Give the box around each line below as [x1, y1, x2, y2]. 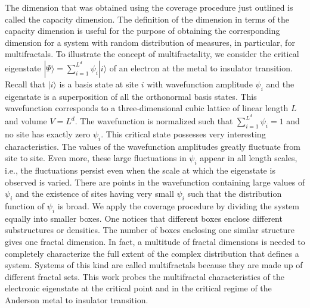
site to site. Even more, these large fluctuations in [5, 152, 187, 164]
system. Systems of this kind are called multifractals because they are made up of [5, 259, 303, 271]
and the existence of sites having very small [15, 187, 174, 200]
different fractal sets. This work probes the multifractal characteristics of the [5, 270, 284, 282]
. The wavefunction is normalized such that [75, 115, 233, 127]
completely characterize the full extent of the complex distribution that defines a [5, 247, 299, 259]
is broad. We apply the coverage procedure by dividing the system [57, 199, 299, 212]
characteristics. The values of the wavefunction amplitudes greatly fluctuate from [5, 140, 300, 152]
